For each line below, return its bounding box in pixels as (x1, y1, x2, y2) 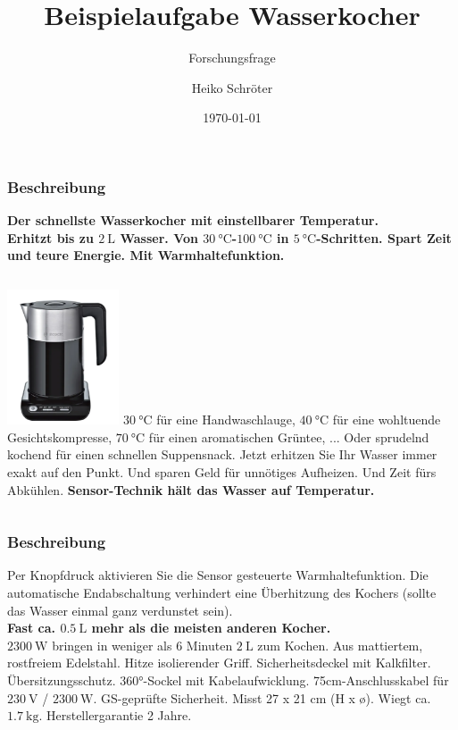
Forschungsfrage (188, 48, 276, 67)
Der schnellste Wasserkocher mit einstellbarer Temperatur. (7, 211, 379, 230)
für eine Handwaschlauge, (156, 410, 296, 429)
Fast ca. (7, 618, 56, 637)
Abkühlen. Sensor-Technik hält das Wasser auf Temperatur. (7, 480, 375, 499)
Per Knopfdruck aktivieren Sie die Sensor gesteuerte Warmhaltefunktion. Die (7, 566, 429, 584)
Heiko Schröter (191, 78, 273, 96)
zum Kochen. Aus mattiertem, (257, 635, 423, 654)
